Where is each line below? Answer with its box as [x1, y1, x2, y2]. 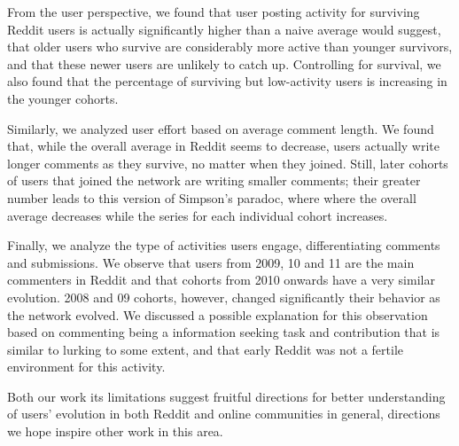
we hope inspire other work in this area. [7, 422, 223, 441]
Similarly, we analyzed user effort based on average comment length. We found [7, 119, 434, 137]
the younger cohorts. [7, 89, 119, 107]
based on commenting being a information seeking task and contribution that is [7, 323, 440, 341]
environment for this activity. [7, 357, 166, 376]
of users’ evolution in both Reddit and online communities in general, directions [7, 404, 440, 423]
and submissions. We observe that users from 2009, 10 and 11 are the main [7, 253, 415, 271]
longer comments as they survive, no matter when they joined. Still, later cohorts [7, 153, 448, 172]
